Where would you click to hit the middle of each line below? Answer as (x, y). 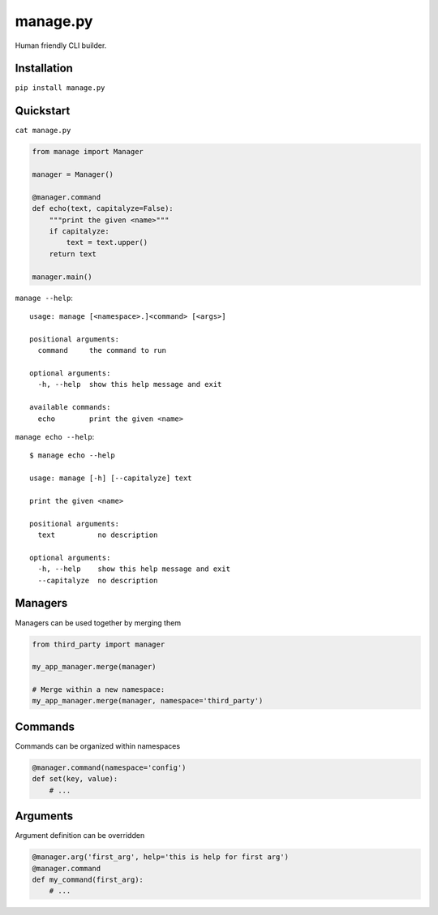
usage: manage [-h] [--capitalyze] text (111, 478)
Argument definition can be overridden (80, 836)
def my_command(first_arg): (88, 879)
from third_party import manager (99, 644)
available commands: (70, 407)
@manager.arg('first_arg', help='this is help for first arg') (161, 857)
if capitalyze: (79, 232)
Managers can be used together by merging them (98, 623)
